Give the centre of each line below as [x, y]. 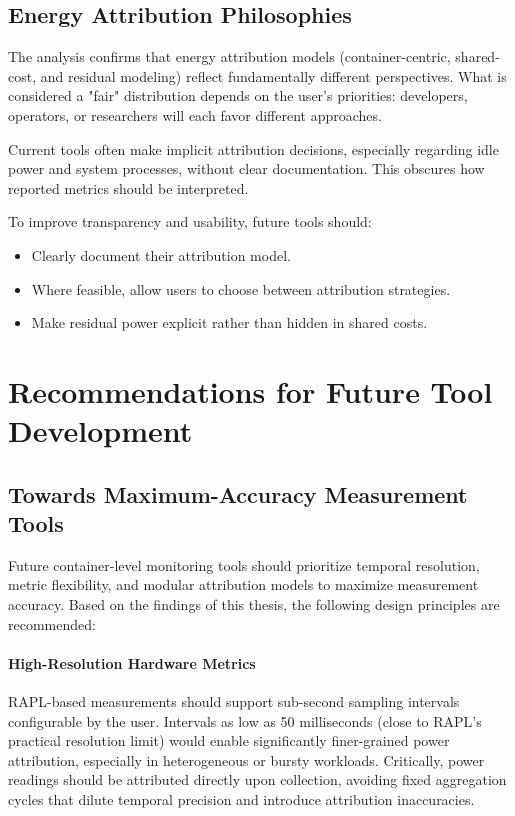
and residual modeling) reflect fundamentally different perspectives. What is [273, 75]
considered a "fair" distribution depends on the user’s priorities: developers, [238, 95]
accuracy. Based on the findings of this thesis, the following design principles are [254, 604]
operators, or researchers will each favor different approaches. [195, 114]
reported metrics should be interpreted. [128, 187]
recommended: [52, 623]
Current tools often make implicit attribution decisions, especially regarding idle [253, 148]
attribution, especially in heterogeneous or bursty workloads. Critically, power [246, 759]
